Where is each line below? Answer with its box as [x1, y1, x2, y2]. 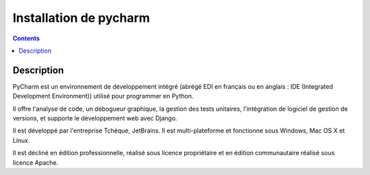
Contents [12, 34, 40, 42]
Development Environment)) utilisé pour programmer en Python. [12, 92, 194, 100]
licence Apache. [12, 158, 59, 167]
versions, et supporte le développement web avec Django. [12, 114, 177, 122]
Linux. [12, 136, 30, 144]
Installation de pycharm [12, 10, 150, 25]
